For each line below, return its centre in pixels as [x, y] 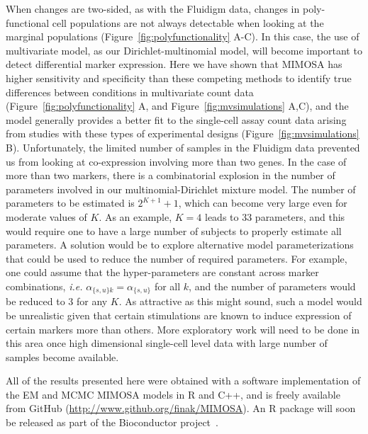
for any [92, 301]
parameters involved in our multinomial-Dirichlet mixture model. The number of [181, 189]
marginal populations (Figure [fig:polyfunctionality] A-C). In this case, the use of [183, 36]
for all [167, 286]
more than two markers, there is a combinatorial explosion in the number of [171, 175]
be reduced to [35, 301]
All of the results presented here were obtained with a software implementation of [183, 381]
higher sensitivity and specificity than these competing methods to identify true [179, 78]
